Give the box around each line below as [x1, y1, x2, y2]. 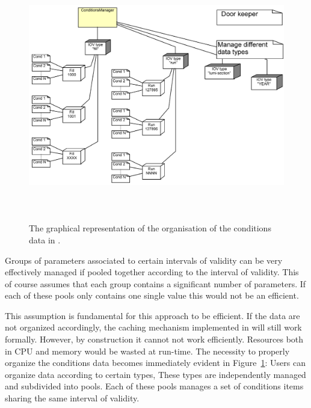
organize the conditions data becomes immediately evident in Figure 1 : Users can [5, 356, 306, 369]
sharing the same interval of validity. [5, 392, 140, 404]
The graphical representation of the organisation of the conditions [29, 222, 271, 234]
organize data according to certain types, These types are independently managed [5, 368, 306, 380]
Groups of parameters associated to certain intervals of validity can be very [5, 254, 283, 266]
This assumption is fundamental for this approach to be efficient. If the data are [5, 309, 300, 321]
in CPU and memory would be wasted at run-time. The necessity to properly [5, 344, 290, 357]
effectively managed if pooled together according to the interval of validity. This [5, 266, 299, 278]
